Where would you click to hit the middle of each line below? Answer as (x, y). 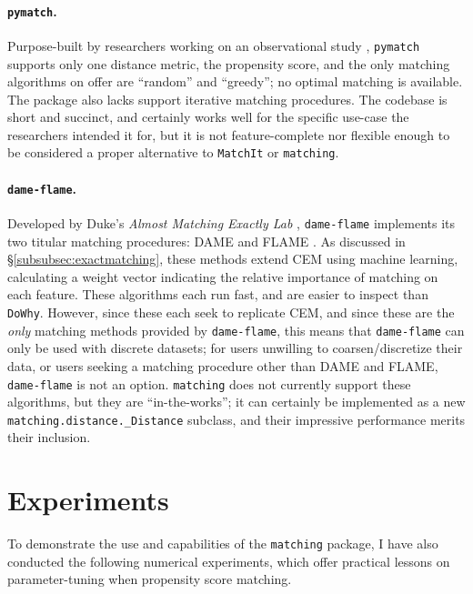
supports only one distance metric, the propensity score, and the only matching (229, 63)
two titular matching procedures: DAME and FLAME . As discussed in (206, 241)
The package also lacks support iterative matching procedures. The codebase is (227, 99)
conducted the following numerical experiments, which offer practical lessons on (229, 561)
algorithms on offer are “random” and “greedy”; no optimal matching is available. (235, 81)
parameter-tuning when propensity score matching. (150, 579)
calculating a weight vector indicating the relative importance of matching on (223, 276)
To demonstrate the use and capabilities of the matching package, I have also (223, 544)
